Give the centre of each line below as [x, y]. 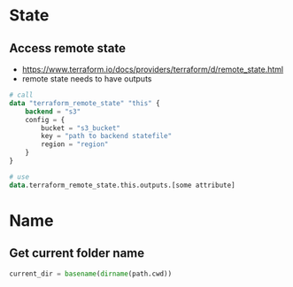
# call [21, 95]
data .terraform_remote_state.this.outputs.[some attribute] [123, 185]
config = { [45, 120]
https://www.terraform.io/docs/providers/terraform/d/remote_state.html [153, 69]
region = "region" [75, 144]
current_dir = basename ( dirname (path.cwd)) [91, 274]
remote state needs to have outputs [87, 79]
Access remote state [68, 48]
